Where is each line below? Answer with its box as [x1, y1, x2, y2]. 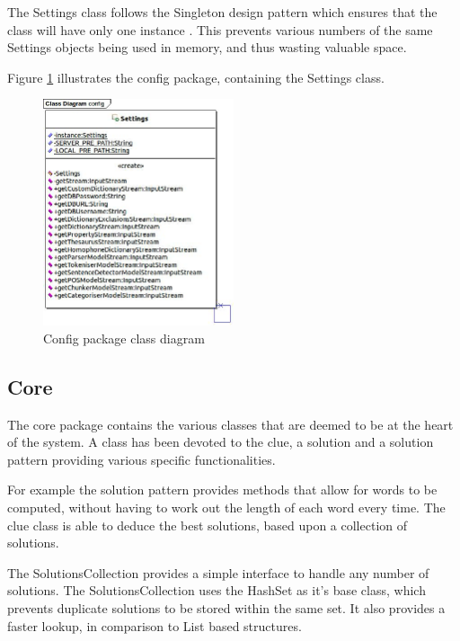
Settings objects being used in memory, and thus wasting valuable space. [7, 38, 407, 57]
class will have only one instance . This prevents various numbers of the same [7, 20, 433, 39]
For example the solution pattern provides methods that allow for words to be [7, 480, 438, 499]
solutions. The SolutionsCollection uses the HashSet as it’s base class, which [7, 581, 426, 600]
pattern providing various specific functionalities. [7, 450, 276, 468]
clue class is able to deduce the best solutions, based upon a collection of [7, 515, 408, 534]
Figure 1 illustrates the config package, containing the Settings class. [7, 67, 385, 86]
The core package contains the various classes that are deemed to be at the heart [7, 414, 454, 433]
